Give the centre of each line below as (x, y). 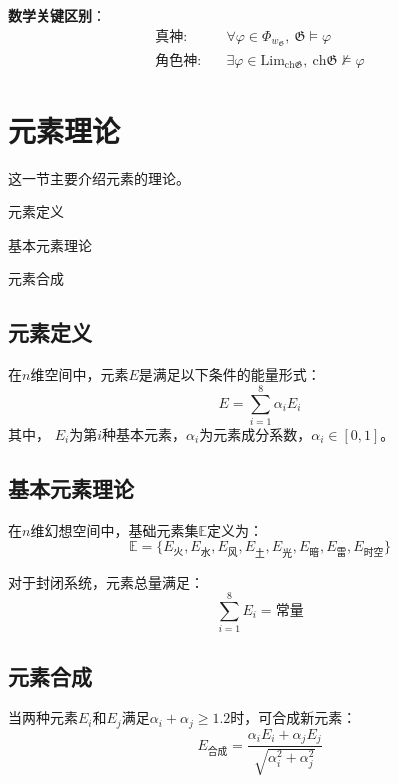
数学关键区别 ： (57, 15)
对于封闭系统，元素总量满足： (106, 581)
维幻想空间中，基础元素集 (114, 529)
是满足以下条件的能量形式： (229, 374)
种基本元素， (144, 433)
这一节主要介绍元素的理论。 (99, 177)
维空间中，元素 (79, 374)
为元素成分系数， (255, 433)
